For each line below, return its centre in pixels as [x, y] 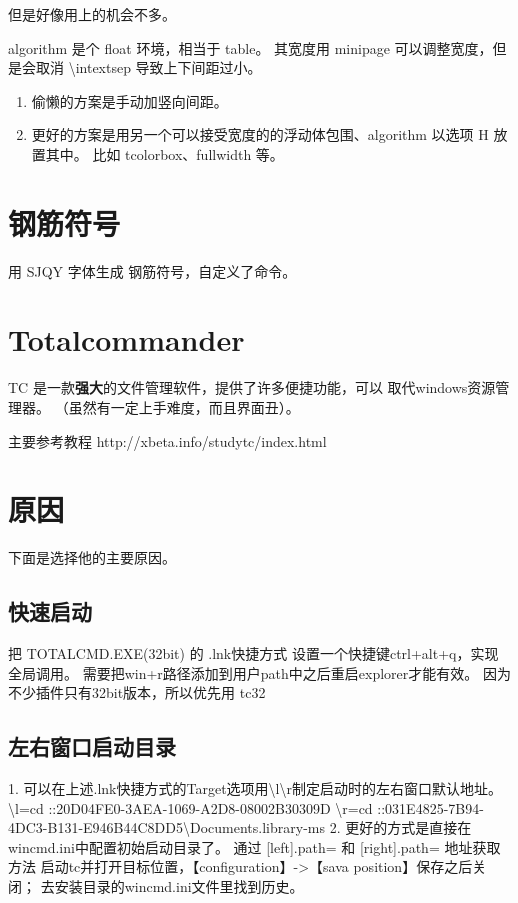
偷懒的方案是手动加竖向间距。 [129, 100]
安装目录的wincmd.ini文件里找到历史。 [179, 886]
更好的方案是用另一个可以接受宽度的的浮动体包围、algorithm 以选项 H [260, 134]
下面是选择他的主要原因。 [92, 557]
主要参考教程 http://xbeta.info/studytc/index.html [167, 440]
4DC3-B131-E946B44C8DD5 [95, 827]
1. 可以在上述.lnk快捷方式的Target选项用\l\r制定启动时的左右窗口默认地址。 [255, 788]
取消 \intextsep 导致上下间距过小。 [148, 67]
